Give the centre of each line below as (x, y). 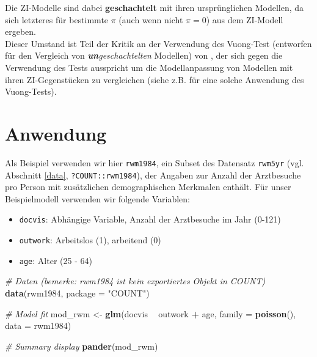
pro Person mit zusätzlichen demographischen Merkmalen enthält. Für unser (148, 187)
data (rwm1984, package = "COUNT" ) (77, 293)
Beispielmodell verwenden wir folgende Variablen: (97, 198)
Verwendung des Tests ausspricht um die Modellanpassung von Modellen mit (149, 67)
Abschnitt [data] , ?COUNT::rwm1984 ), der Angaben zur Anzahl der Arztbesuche (153, 175)
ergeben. (20, 31)
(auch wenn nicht (151, 19)
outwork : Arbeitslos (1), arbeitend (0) (90, 240)
